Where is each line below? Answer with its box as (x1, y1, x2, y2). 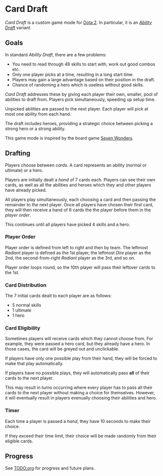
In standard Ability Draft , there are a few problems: (5, 52, 107, 57)
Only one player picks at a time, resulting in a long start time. (12, 72, 134, 77)
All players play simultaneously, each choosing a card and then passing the (5, 196, 156, 202)
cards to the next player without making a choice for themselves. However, (5, 390, 155, 396)
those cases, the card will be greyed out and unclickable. (5, 346, 120, 352)
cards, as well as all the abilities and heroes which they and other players (5, 182, 152, 188)
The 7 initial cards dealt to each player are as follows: (5, 293, 112, 299)
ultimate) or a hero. (5, 167, 43, 173)
